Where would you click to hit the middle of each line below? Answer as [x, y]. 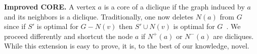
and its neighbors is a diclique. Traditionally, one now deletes [99, 16]
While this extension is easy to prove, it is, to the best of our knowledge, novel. [127, 46]
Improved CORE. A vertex [50, 6]
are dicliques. [233, 36]
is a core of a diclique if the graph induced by [174, 6]
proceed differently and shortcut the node [69, 36]
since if [15, 26]
